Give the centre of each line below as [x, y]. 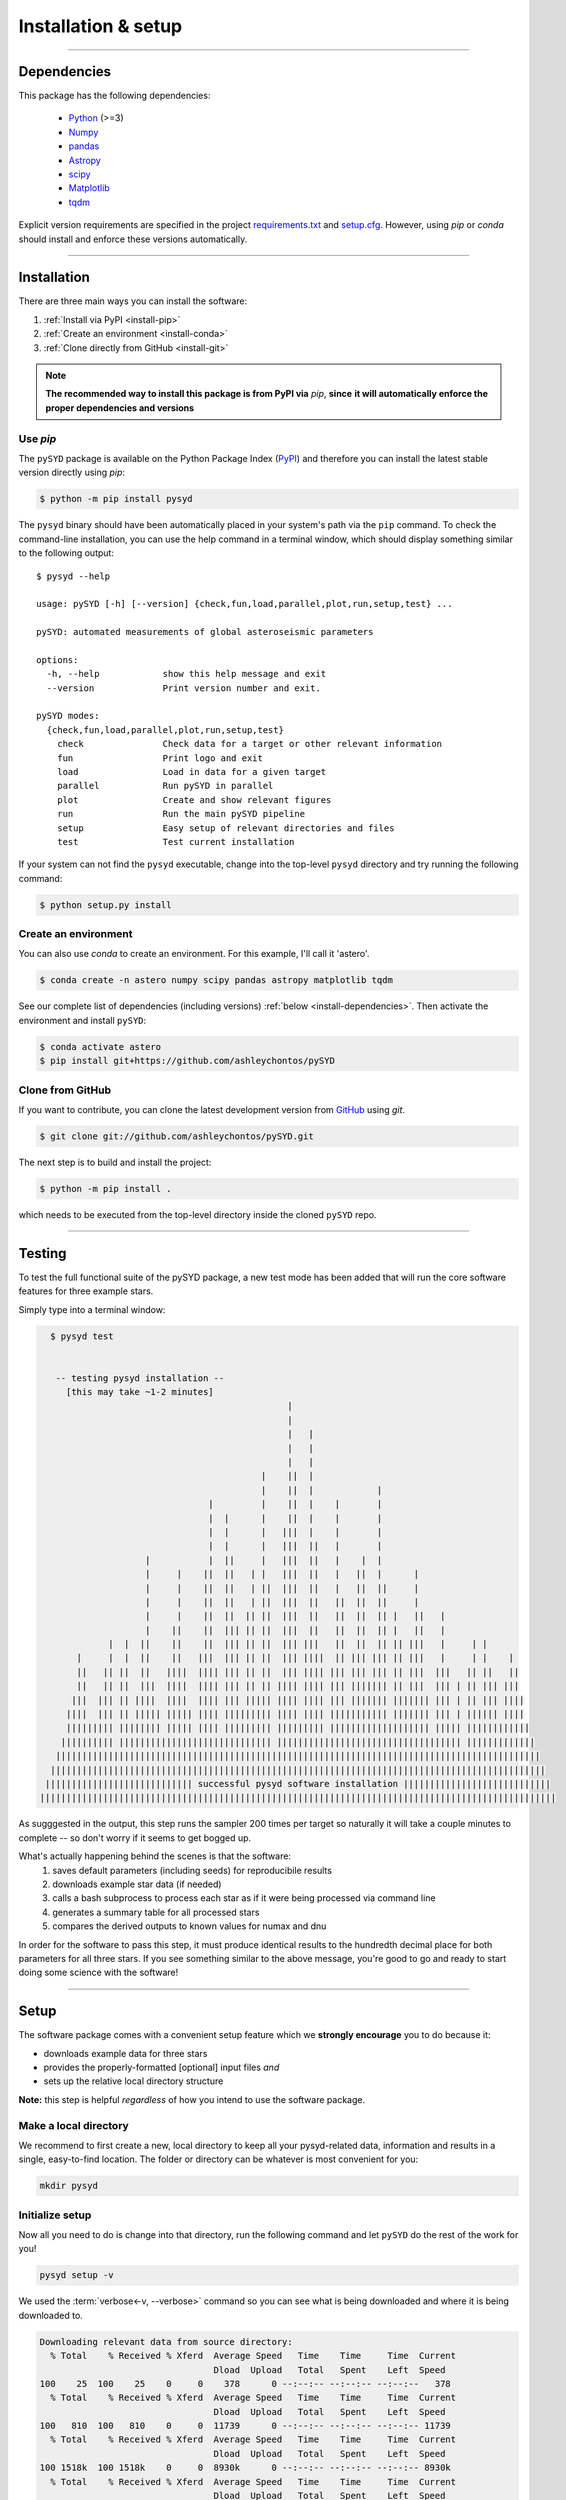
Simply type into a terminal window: [92, 1309]
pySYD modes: [68, 716]
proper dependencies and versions [120, 407]
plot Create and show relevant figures [194, 799]
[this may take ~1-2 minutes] [139, 1392]
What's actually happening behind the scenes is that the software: [155, 1856]
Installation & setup [100, 26]
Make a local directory [73, 2125]
